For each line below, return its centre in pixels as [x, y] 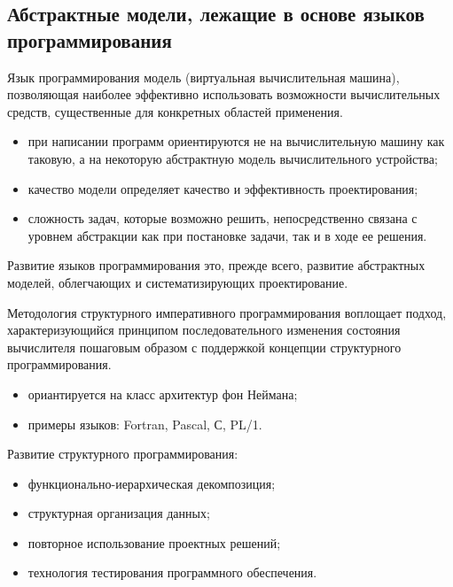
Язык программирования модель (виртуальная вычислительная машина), [203, 77]
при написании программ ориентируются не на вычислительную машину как [236, 141]
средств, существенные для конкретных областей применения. [175, 111]
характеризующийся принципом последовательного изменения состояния [204, 330]
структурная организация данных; [119, 513]
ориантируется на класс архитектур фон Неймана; [163, 394]
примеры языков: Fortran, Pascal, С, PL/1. [145, 424]
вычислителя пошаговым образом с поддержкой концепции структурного [204, 347]
